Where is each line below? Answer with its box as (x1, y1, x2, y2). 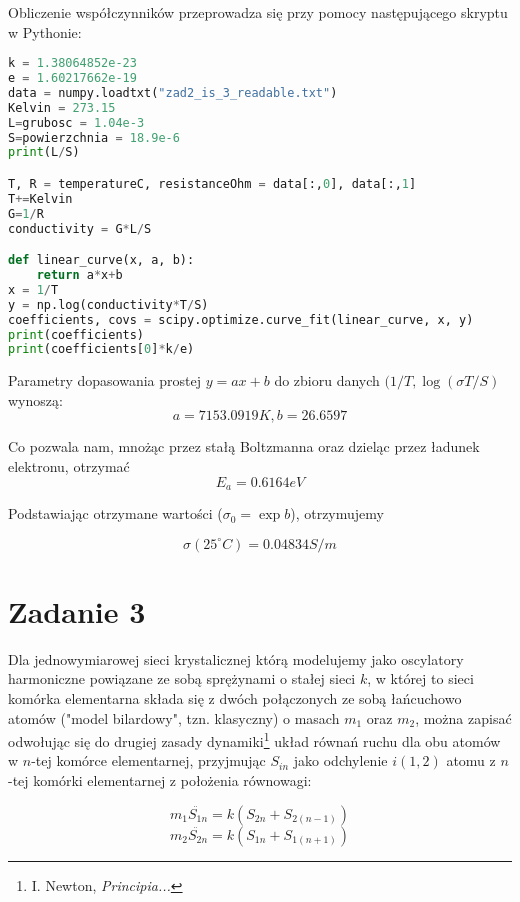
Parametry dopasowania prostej (8, 370, 201, 391)
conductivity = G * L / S (8, 221, 152, 236)
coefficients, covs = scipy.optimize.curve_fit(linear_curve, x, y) (8, 312, 474, 327)
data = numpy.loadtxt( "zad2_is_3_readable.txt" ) (8, 85, 338, 100)
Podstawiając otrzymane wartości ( (8, 503, 223, 524)
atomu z (446, 750, 496, 771)
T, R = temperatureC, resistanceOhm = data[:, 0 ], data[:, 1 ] (8, 176, 417, 191)
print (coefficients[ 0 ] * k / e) (8, 342, 195, 357)
